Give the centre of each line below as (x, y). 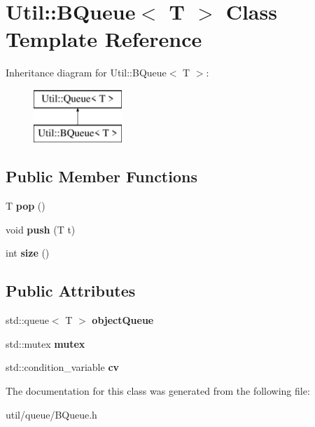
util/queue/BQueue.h (51, 414)
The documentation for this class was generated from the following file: (158, 391)
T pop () (26, 206)
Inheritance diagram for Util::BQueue (86, 73)
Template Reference (104, 39)
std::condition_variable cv (63, 367)
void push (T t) (41, 229)
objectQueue (123, 320)
